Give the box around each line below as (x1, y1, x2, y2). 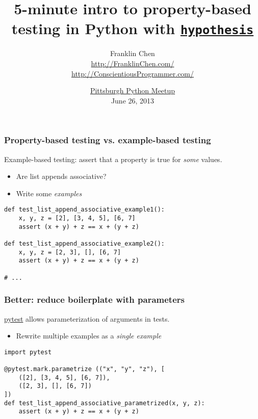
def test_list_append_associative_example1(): (4, 206, 165, 214)
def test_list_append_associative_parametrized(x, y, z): (4, 399, 205, 407)
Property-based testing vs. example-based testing (4, 134, 211, 146)
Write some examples (16, 188, 82, 198)
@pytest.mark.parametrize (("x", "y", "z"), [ (4, 365, 165, 373)
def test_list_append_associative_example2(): (4, 240, 165, 248)
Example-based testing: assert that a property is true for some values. (4, 153, 222, 164)
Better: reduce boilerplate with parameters (4, 293, 185, 306)
